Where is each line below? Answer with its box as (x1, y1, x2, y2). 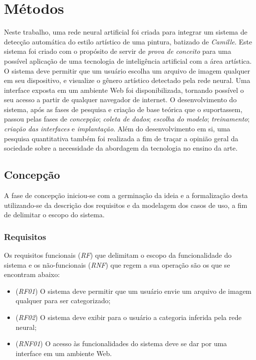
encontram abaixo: (4, 269, 60, 280)
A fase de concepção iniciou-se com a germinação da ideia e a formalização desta (4, 190, 248, 200)
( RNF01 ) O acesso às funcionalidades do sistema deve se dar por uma (15, 338, 227, 349)
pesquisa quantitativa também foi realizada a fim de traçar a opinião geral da (4, 133, 238, 143)
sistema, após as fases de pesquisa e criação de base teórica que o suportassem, (4, 104, 243, 114)
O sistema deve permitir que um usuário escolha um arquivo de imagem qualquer (4, 65, 250, 76)
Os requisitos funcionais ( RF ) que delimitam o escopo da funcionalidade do (4, 250, 232, 260)
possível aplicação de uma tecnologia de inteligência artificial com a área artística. (4, 55, 252, 66)
